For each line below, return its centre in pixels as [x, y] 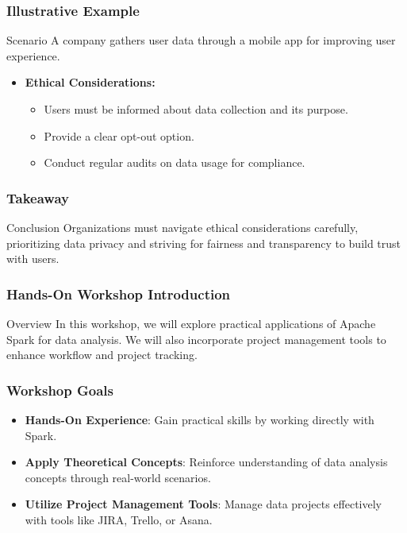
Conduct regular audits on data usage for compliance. [175, 162]
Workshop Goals [60, 390]
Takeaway [38, 197]
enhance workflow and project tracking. [102, 355]
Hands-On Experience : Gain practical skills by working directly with [200, 419]
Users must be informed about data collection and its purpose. [196, 109]
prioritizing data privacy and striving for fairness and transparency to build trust [204, 243]
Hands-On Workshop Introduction [119, 294]
